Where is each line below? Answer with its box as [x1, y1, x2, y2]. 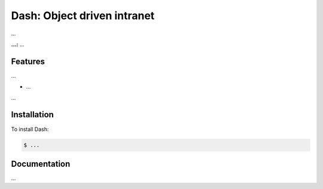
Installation [11, 109, 54, 120]
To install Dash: [11, 126, 49, 133]
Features [11, 56, 45, 66]
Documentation [11, 158, 71, 169]
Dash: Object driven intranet [11, 9, 155, 22]
